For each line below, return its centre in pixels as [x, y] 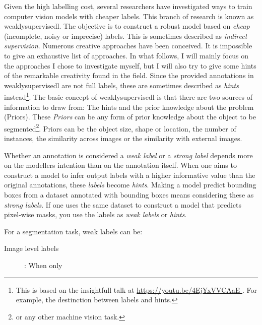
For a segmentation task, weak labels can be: [73, 231]
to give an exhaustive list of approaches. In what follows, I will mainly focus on [126, 55]
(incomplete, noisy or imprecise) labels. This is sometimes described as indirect [126, 36]
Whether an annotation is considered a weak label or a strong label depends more [128, 155]
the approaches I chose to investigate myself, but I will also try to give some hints [130, 65]
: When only [43, 265]
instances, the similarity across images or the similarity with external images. [123, 138]
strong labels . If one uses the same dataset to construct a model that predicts [123, 204]
